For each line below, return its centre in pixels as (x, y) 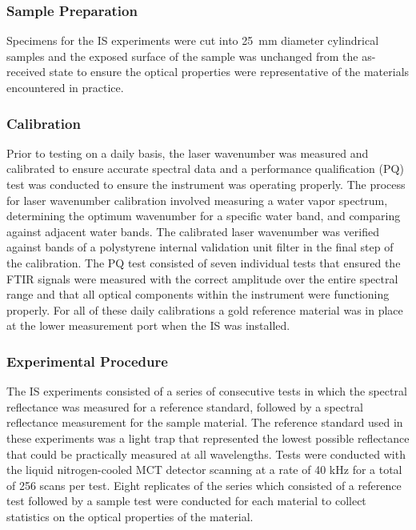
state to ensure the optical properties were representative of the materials (229, 72)
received (26, 72)
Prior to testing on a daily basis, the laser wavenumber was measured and (188, 153)
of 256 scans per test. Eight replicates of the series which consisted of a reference (204, 485)
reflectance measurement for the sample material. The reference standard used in (205, 422)
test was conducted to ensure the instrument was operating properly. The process (206, 184)
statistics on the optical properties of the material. (130, 516)
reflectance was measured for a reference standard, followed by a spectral (185, 406)
